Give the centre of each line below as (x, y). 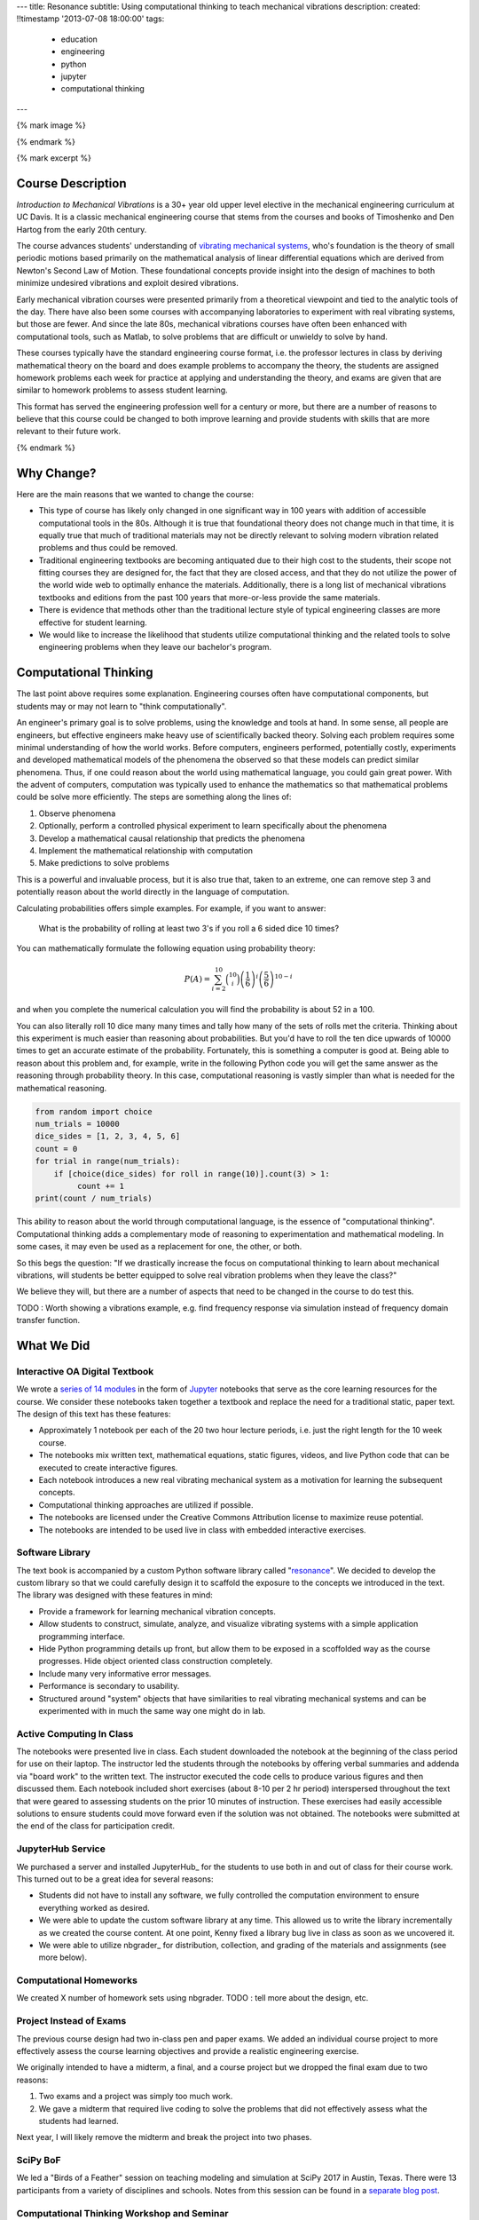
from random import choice (94, 1111)
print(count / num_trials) (94, 1198)
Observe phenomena (77, 813)
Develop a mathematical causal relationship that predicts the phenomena (172, 838)
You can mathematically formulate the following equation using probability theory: (166, 948)
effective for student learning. (93, 622)
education (79, 39)
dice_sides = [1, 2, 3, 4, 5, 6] (108, 1136)
